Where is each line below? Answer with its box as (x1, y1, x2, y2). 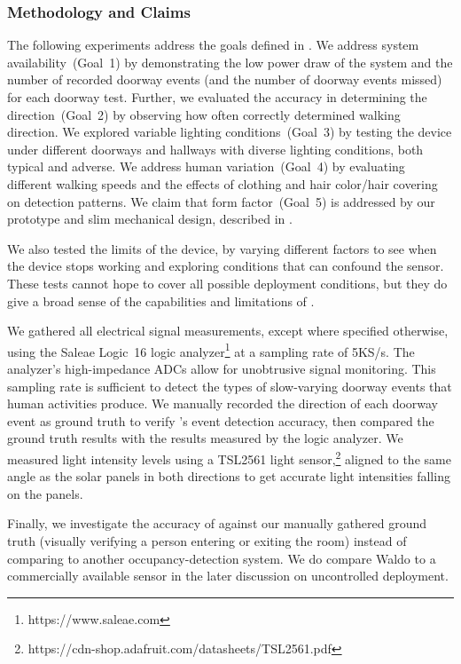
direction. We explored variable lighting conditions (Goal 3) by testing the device (7, 123, 452, 141)
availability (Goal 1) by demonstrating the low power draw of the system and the (7, 52, 453, 71)
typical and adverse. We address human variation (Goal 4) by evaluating (7, 157, 405, 176)
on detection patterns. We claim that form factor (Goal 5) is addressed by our (7, 192, 435, 210)
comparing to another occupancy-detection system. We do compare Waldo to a (7, 549, 436, 567)
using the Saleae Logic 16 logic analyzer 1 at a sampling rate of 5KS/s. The (7, 339, 415, 360)
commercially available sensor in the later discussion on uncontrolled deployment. (7, 566, 449, 585)
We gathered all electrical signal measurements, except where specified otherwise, (7, 321, 449, 340)
